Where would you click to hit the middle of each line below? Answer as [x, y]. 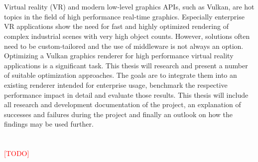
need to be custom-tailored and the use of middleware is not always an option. [124, 46]
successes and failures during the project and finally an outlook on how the [119, 114]
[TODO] [17, 153]
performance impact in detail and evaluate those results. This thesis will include [126, 94]
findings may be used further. [49, 124]
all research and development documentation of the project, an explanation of [123, 104]
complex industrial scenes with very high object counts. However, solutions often [127, 36]
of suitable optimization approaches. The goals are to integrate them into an [121, 75]
